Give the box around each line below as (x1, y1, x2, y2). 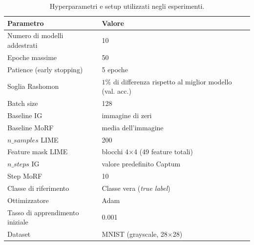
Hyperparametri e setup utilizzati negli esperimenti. (49, 1, 205, 11)
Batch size (7, 98, 38, 108)
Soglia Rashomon (7, 81, 59, 91)
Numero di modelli (7, 30, 63, 41)
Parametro (7, 18, 44, 28)
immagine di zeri (102, 110, 152, 120)
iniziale (7, 217, 28, 227)
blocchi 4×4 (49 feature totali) (102, 146, 193, 157)
